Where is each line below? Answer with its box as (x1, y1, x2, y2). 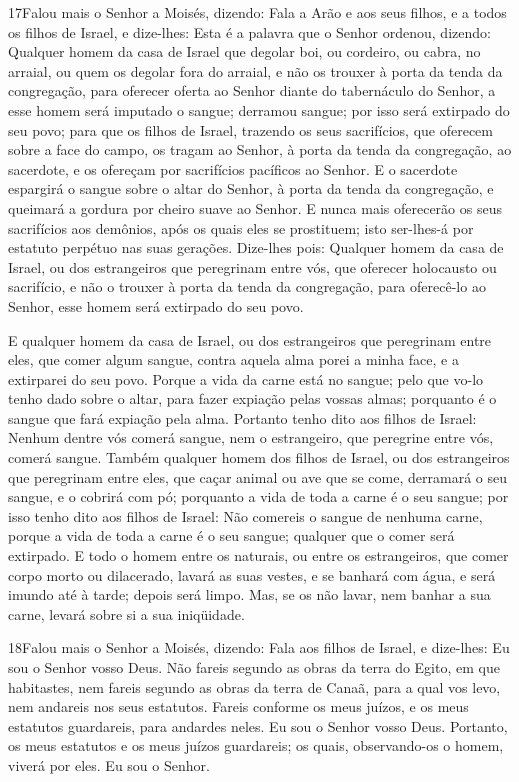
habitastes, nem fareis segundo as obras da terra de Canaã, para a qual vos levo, (8, 676, 501, 697)
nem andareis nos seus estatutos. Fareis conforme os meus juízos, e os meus (8, 696, 469, 717)
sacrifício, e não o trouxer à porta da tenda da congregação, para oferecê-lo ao (8, 276, 486, 297)
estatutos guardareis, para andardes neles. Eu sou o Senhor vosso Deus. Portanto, (8, 715, 508, 736)
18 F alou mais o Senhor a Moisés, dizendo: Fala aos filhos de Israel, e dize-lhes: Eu (8, 637, 510, 658)
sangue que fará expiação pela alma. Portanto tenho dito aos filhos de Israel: (8, 407, 477, 428)
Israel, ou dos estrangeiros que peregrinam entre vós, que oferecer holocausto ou (8, 256, 497, 277)
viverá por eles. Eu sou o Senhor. (8, 754, 210, 775)
